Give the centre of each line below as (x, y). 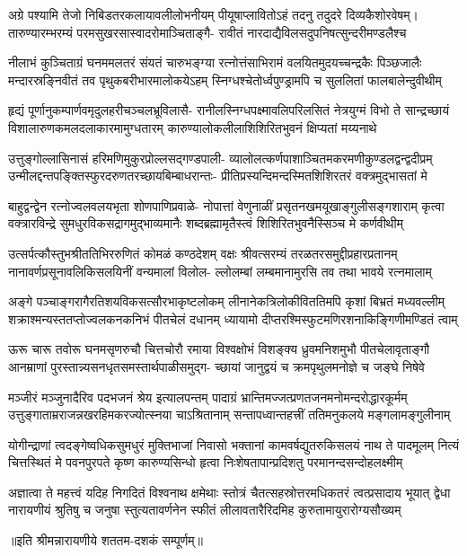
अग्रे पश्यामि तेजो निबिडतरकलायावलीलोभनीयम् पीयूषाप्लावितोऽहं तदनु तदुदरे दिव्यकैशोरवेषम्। (213, 14)
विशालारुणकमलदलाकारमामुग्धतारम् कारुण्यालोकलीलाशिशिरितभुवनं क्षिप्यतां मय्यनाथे (193, 127)
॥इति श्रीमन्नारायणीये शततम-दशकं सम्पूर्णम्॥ (106, 540)
